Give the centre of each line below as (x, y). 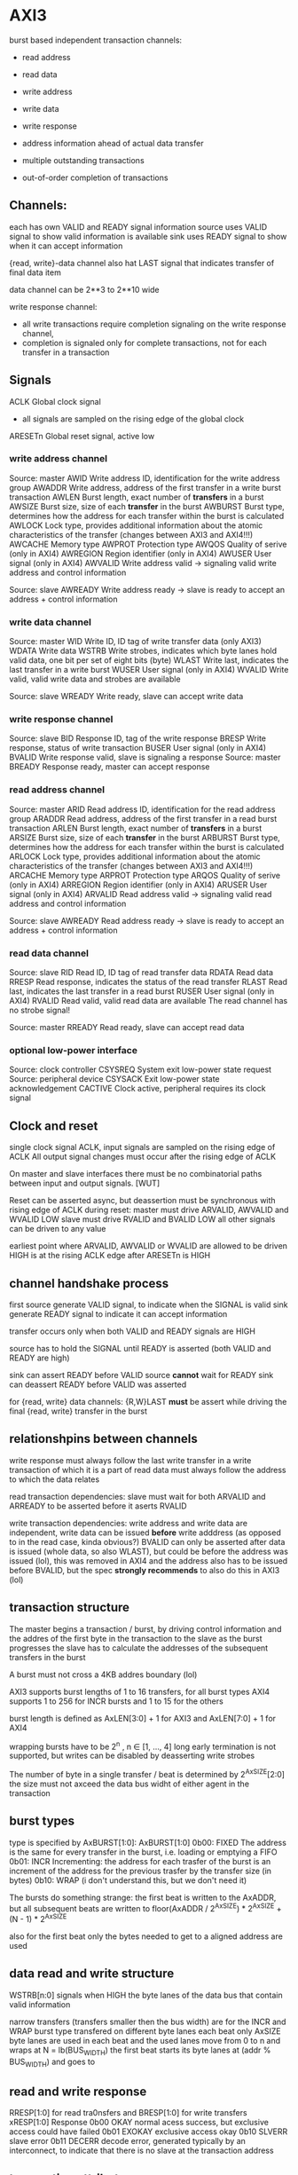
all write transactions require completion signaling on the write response (154, 324)
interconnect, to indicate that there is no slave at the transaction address (141, 2151)
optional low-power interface (73, 1050)
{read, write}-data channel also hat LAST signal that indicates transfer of (142, 263)
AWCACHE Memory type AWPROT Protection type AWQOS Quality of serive (148, 544)
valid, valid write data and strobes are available (95, 679)
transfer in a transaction (66, 352)
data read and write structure (92, 1974)
